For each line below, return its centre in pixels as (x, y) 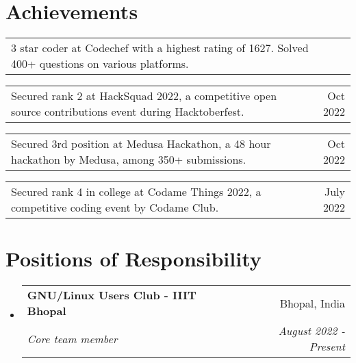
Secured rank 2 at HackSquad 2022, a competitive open (144, 96)
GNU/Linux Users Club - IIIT (112, 295)
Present (327, 347)
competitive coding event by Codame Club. (115, 208)
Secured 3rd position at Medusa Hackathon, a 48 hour (141, 144)
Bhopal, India (312, 303)
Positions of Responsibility (133, 259)
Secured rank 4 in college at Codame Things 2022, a (136, 192)
